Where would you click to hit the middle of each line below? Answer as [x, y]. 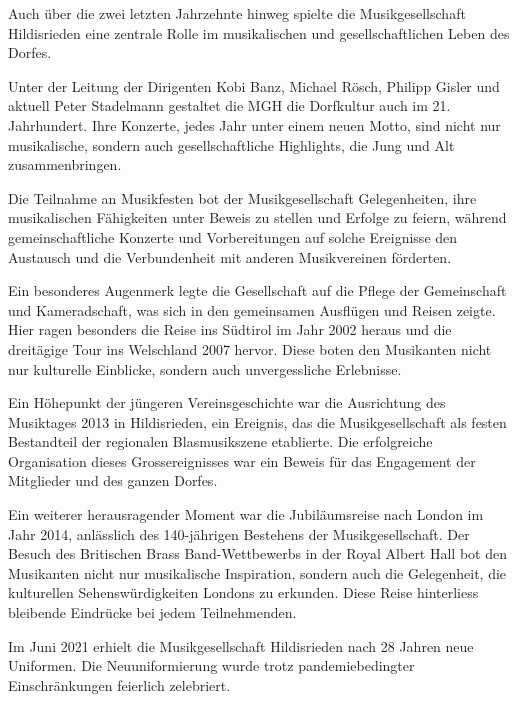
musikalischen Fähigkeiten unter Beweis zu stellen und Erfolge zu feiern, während [257, 217]
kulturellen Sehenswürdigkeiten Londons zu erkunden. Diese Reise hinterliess [243, 592]
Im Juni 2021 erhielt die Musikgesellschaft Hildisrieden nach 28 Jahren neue [241, 645]
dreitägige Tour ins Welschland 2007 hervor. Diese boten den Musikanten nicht [250, 348]
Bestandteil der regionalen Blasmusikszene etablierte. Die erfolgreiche [220, 441]
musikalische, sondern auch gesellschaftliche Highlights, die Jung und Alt [231, 144]
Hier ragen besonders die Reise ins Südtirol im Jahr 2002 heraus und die [230, 329]
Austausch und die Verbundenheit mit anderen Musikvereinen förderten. [230, 256]
